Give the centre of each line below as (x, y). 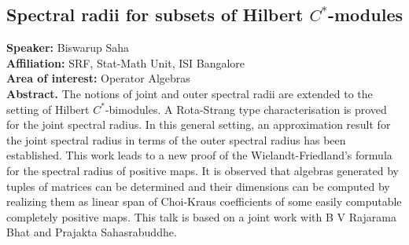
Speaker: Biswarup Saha (68, 48)
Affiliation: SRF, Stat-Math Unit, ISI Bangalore (126, 62)
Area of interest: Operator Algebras (98, 78)
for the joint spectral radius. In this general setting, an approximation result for (199, 124)
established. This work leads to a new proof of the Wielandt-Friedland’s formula (199, 155)
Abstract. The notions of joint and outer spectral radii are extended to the (190, 93)
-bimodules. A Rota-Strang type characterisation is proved (246, 109)
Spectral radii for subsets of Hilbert (155, 15)
